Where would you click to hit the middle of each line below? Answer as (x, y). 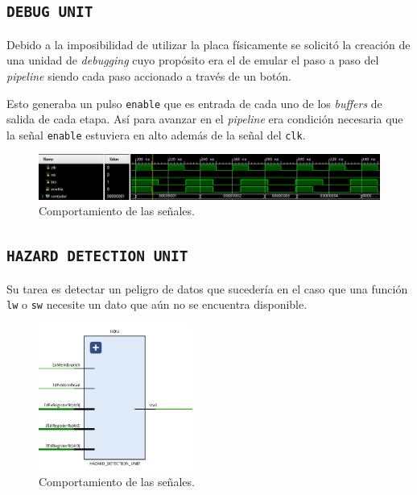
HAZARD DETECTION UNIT (97, 256)
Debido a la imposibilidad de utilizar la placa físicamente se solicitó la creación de (208, 44)
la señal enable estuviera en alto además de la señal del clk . (156, 134)
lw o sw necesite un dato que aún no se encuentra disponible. (157, 304)
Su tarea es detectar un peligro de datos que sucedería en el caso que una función (207, 288)
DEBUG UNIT (50, 12)
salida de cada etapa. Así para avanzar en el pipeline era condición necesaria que (205, 119)
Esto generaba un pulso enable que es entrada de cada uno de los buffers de (194, 103)
